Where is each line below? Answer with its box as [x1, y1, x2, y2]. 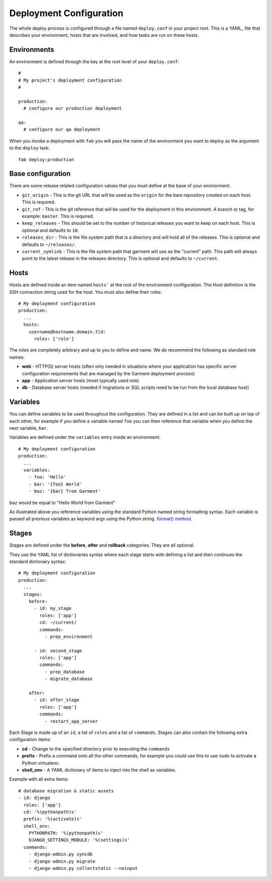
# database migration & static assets [18, 788, 114, 793]
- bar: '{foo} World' [28, 481, 83, 487]
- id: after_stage [34, 697, 80, 703]
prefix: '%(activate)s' [23, 816, 83, 822]
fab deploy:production [18, 157, 75, 162]
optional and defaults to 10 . [22, 227, 79, 233]
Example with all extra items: [9, 776, 69, 782]
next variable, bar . [9, 425, 48, 431]
